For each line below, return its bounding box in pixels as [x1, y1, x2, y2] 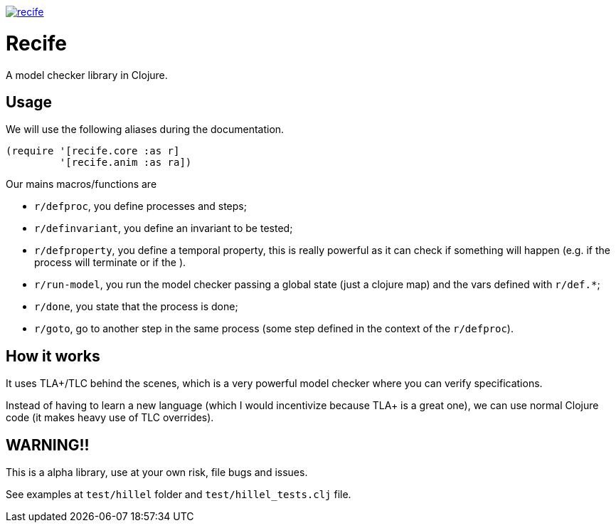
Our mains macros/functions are [6, 178, 157, 191]
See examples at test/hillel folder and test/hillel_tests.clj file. [6, 488, 351, 501]
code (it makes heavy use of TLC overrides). [6, 411, 214, 424]
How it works [6, 347, 100, 365]
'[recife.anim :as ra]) [59, 157, 192, 169]
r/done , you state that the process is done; [34, 300, 238, 313]
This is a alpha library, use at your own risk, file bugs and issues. [6, 466, 308, 479]
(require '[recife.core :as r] [6, 145, 180, 157]
